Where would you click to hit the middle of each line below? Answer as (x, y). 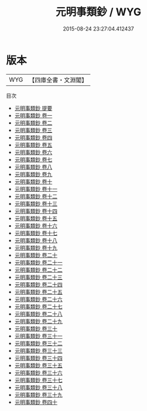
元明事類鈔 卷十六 (36, 225)
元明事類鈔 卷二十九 (38, 321)
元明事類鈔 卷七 (33, 159)
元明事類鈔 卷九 (33, 174)
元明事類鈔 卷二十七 (38, 306)
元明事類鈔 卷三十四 (38, 358)
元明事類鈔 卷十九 (36, 248)
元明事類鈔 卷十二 (36, 196)
